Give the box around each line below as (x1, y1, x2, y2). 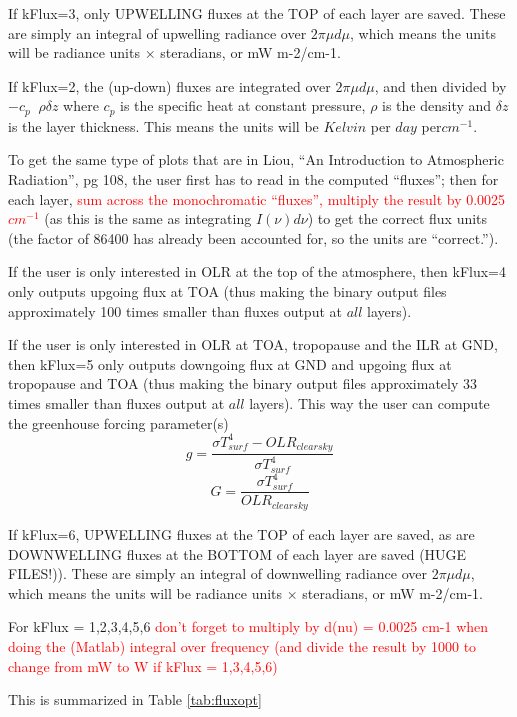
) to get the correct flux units (307, 208, 488, 229)
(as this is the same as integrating (44, 208, 252, 229)
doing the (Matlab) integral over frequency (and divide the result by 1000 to (8, 635, 477, 656)
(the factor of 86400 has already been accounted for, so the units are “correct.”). (8, 227, 499, 248)
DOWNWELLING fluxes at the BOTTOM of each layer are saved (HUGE (8, 543, 467, 564)
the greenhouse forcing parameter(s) (8, 412, 229, 433)
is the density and (382, 95, 492, 116)
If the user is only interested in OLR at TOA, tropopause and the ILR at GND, (8, 334, 498, 355)
